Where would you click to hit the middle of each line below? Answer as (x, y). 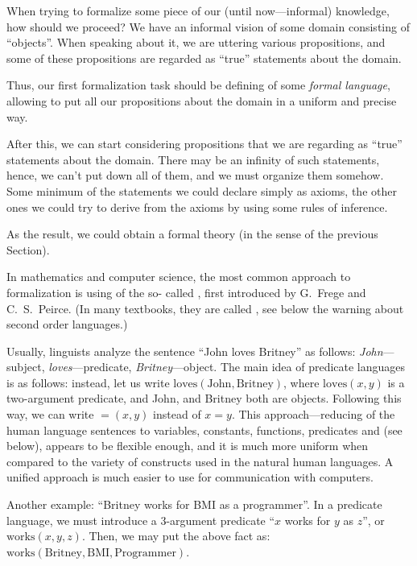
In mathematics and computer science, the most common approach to (179, 277)
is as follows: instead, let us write (88, 382)
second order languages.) (67, 324)
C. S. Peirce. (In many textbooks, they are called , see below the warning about (205, 308)
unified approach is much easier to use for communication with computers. (190, 477)
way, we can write (50, 414)
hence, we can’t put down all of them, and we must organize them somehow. (195, 175)
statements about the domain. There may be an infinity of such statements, (193, 159)
